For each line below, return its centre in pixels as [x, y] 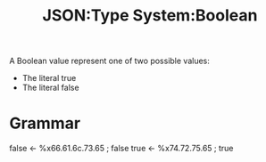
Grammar [45, 123]
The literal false [50, 88]
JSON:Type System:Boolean [150, 16]
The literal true [49, 78]
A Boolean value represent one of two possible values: [109, 61]
